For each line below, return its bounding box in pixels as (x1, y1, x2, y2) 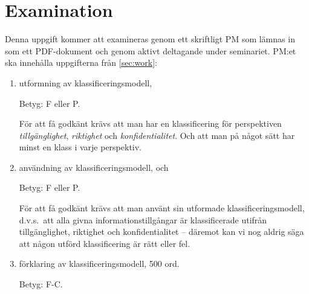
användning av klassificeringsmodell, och (19, 161, 169, 173)
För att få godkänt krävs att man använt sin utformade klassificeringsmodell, (19, 202, 305, 214)
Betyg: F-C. (19, 278, 63, 290)
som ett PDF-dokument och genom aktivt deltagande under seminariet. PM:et (5, 44, 296, 57)
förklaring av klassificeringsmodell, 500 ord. (19, 257, 180, 270)
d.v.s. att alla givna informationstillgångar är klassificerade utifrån (19, 213, 267, 226)
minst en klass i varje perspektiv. (19, 141, 142, 153)
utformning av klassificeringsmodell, (19, 76, 152, 89)
